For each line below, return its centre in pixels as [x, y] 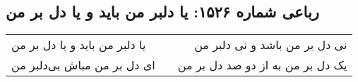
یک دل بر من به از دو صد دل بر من [262, 65]
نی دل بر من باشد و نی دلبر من [271, 45]
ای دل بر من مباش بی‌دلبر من [83, 65]
